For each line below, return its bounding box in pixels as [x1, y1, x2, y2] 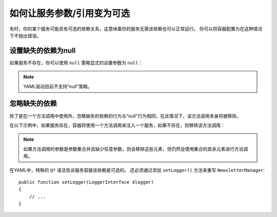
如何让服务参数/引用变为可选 [9, 8, 130, 19]
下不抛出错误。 [9, 32, 41, 38]
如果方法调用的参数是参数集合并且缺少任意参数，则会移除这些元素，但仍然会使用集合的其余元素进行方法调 [23, 146, 248, 152]
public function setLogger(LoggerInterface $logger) [18, 179, 154, 185]
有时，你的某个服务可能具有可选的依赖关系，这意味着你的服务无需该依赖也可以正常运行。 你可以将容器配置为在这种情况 [9, 26, 263, 32]
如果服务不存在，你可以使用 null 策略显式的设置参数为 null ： [9, 60, 143, 66]
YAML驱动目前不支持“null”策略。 [23, 83, 92, 89]
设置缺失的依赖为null [9, 46, 76, 55]
